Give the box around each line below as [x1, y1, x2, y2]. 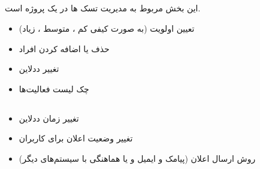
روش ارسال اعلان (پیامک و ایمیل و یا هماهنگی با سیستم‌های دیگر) [19, 152, 256, 164]
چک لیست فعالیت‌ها [19, 82, 89, 95]
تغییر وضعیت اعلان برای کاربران [19, 132, 133, 144]
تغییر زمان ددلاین [19, 111, 79, 124]
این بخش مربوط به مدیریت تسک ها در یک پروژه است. [5, 2, 201, 14]
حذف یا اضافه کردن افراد [19, 42, 110, 55]
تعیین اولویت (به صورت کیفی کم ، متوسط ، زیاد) [19, 22, 195, 34]
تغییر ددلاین [19, 62, 59, 75]
